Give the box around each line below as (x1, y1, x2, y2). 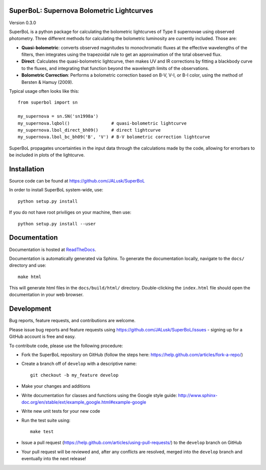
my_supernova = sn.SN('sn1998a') (18, 113, 99, 119)
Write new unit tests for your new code (21, 408, 100, 414)
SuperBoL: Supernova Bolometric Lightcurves (9, 6, 154, 15)
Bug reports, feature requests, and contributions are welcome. (9, 318, 135, 324)
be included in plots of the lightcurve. (9, 152, 85, 158)
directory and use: (9, 262, 46, 268)
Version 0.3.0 (9, 20, 36, 26)
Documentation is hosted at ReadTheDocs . (9, 247, 96, 253)
